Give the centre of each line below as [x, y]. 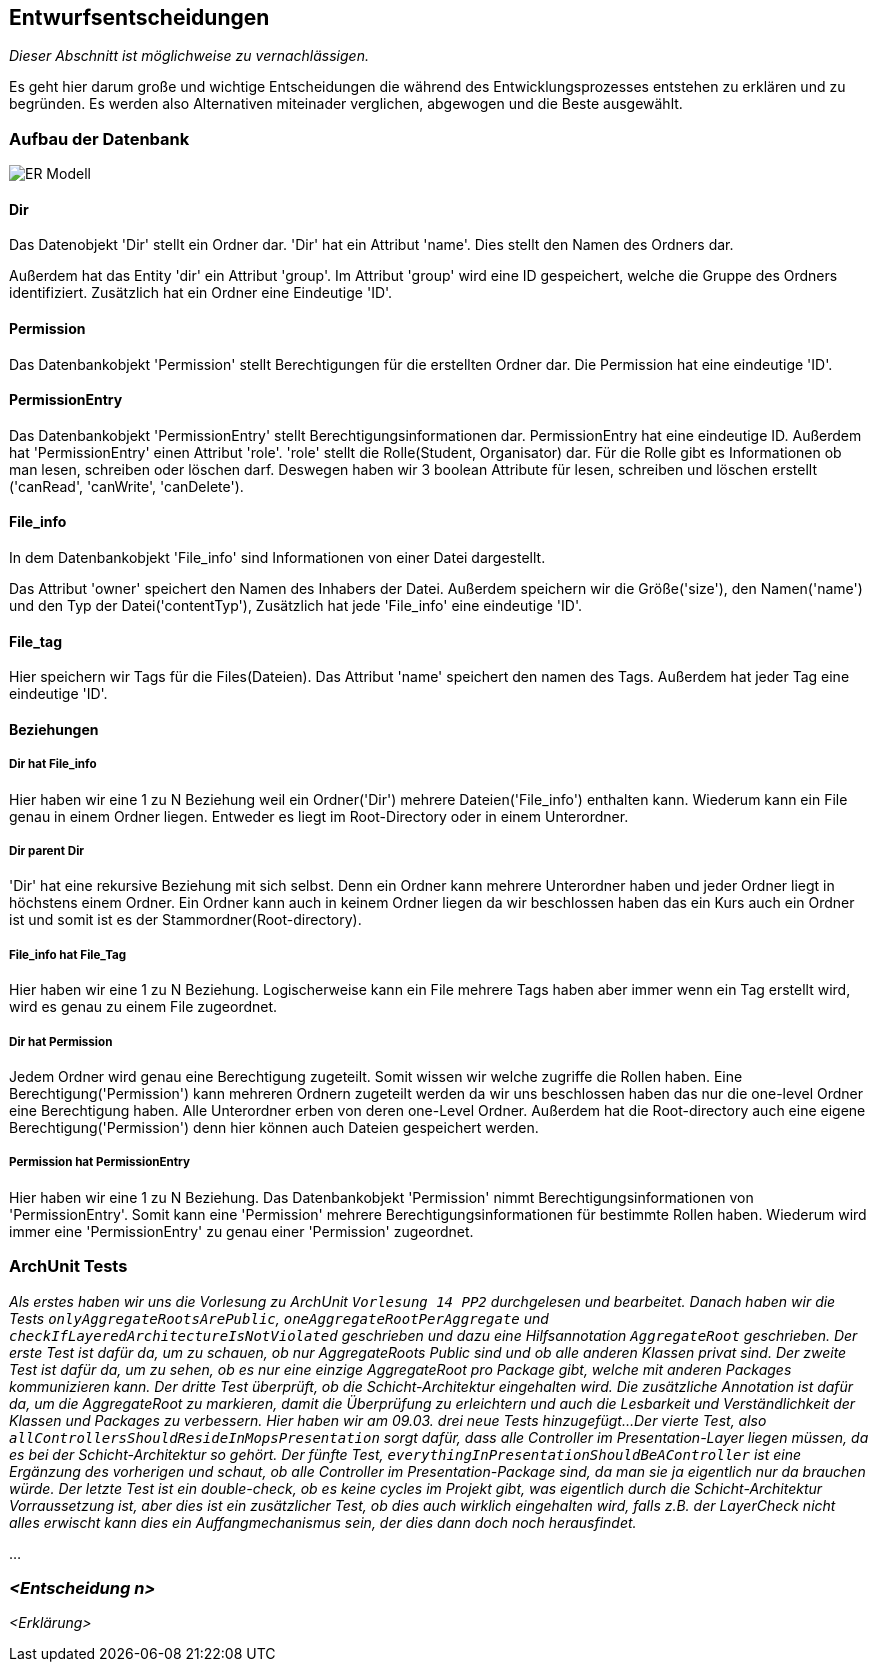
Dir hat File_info [53, 764]
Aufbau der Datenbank [99, 138]
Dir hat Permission [61, 1041]
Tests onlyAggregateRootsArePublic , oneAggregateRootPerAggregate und [279, 1318]
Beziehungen [54, 729]
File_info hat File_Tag [68, 954]
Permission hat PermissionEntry [99, 1162]
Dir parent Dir [47, 851]
